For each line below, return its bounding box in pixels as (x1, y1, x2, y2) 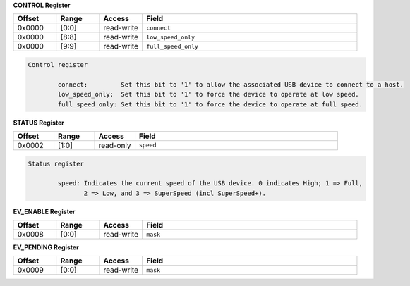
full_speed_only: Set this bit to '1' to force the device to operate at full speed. (57, 100, 363, 108)
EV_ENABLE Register (13, 207, 76, 216)
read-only (98, 140, 131, 150)
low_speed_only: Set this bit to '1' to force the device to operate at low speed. (57, 90, 359, 99)
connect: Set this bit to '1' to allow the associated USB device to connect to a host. (57, 80, 404, 88)
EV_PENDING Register (13, 243, 79, 251)
